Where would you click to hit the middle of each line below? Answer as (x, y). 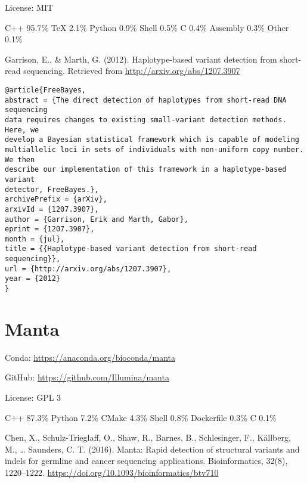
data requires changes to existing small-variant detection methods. (146, 120)
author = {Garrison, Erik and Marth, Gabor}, (97, 219)
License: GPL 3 (33, 397)
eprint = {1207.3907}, (50, 229)
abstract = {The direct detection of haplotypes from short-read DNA (146, 100)
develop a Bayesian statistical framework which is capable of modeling (152, 140)
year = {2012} (33, 279)
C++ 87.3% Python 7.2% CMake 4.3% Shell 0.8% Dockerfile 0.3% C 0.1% (141, 417)
